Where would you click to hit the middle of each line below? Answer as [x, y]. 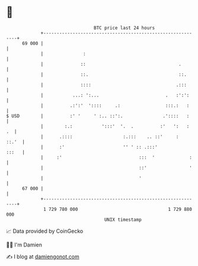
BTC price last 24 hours [124, 28]
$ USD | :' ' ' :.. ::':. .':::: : [98, 116]
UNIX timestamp [123, 219]
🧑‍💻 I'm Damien [24, 245]
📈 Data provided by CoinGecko [45, 231]
